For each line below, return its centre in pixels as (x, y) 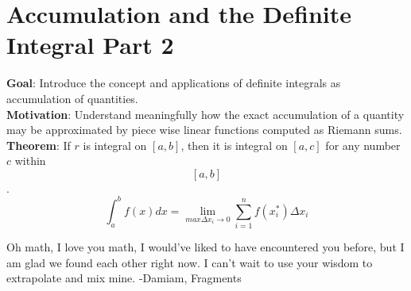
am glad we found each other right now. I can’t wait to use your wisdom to (190, 262)
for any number (363, 145)
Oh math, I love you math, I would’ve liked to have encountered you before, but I (205, 247)
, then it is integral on (234, 145)
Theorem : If (39, 145)
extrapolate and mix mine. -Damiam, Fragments (124, 278)
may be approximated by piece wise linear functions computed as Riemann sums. (204, 130)
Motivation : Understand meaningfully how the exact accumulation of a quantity (205, 114)
